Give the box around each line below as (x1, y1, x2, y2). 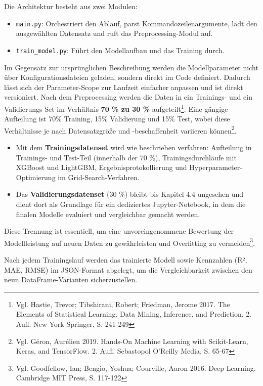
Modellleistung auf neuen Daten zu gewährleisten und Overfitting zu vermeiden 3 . (4, 236, 255, 248)
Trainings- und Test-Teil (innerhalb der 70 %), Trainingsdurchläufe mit (16, 152, 237, 162)
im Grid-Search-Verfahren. (58, 171, 140, 182)
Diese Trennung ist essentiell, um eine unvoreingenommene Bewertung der (4, 226, 234, 236)
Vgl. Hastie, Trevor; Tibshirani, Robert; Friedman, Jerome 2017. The (16, 298, 230, 309)
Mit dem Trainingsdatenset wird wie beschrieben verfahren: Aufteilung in (16, 142, 252, 152)
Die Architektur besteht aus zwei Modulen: (4, 1, 138, 11)
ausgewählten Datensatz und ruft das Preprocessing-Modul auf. (16, 28, 213, 38)
